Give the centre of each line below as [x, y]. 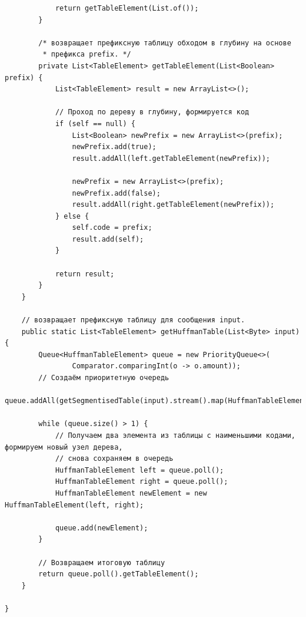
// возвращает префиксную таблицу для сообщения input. [133, 320]
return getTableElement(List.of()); [127, 8]
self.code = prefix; [112, 228]
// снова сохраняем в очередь [114, 459]
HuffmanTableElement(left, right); [74, 505]
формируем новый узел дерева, [64, 447]
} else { [72, 216]
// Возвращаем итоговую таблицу [102, 562]
